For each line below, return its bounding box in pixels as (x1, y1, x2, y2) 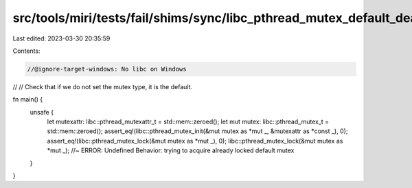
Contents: (12, 47, 41, 55)
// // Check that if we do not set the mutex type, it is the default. (12, 82, 192, 91)
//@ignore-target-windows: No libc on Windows (27, 65, 187, 73)
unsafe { (30, 108, 54, 116)
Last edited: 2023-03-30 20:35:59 (12, 34, 111, 43)
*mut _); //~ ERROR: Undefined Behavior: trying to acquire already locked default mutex (47, 146, 295, 154)
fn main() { (12, 95, 43, 104)
